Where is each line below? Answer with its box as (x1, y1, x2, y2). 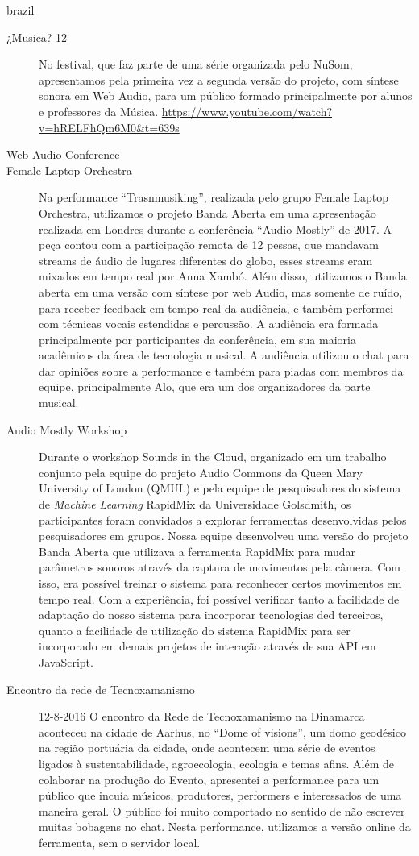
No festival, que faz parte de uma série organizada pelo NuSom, (39, 56, 353, 73)
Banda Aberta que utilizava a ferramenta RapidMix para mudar (39, 542, 356, 559)
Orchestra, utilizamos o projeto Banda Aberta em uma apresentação (39, 204, 376, 221)
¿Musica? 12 (6, 28, 68, 45)
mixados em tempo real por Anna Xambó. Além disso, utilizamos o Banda (39, 268, 407, 285)
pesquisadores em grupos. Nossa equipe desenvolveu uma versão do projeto (39, 527, 409, 544)
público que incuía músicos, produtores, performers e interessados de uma (39, 787, 402, 804)
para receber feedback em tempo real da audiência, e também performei (39, 299, 394, 316)
